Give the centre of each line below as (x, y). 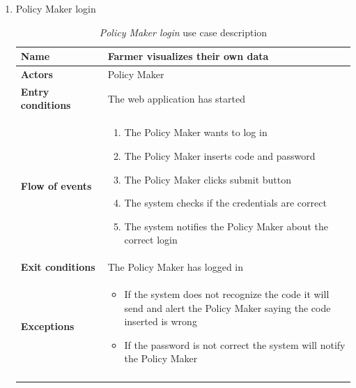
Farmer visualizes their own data (188, 56)
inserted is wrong (161, 321)
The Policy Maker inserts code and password (220, 155)
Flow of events (56, 186)
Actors (37, 74)
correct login (151, 240)
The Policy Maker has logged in (176, 267)
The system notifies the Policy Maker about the (226, 226)
